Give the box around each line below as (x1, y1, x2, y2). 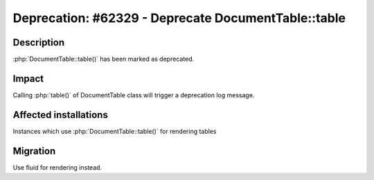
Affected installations (12, 109, 109, 121)
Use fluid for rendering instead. (12, 163, 103, 172)
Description (12, 37, 65, 48)
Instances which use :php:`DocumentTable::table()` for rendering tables (12, 127, 217, 135)
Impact (12, 72, 44, 84)
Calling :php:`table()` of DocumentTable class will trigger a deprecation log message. (12, 90, 255, 99)
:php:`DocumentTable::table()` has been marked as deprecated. (12, 55, 195, 63)
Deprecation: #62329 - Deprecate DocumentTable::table (12, 10, 346, 26)
